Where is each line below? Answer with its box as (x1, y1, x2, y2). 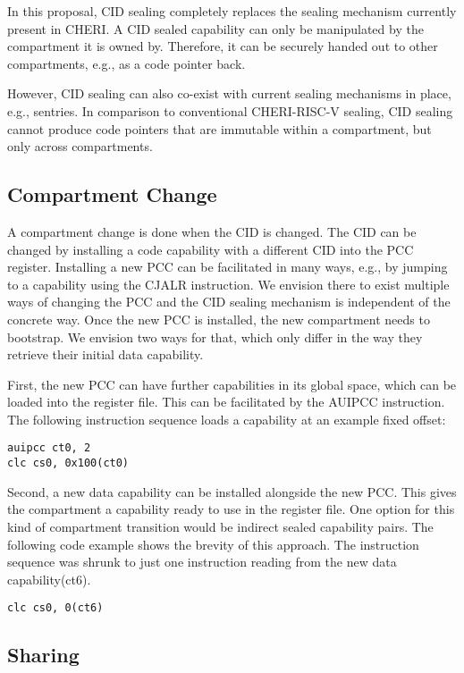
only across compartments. (7, 137, 153, 156)
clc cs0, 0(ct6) (7, 601, 104, 615)
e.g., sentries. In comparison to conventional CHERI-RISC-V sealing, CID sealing (7, 101, 453, 120)
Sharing (7, 641, 80, 669)
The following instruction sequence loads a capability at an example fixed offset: (7, 409, 446, 428)
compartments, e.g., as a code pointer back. (7, 54, 246, 72)
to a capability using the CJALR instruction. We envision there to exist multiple (7, 274, 450, 293)
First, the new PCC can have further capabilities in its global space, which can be (7, 374, 457, 393)
